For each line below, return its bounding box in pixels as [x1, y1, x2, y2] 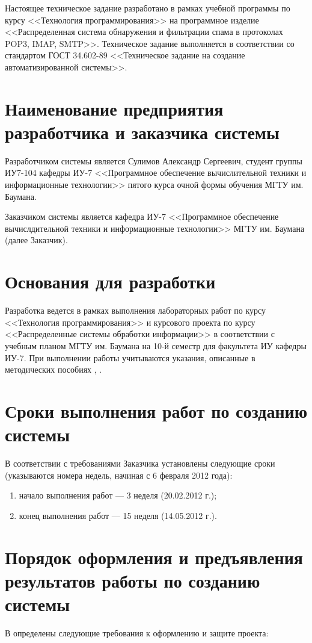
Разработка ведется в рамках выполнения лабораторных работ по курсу [5, 304, 266, 317]
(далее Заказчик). [5, 234, 68, 246]
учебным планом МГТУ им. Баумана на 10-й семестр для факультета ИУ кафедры [5, 339, 307, 352]
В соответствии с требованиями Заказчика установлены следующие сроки [5, 457, 275, 470]
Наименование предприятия [5, 96, 224, 120]
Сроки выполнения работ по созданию [5, 398, 308, 423]
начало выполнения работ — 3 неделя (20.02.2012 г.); [19, 489, 217, 502]
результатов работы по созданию [5, 568, 260, 592]
